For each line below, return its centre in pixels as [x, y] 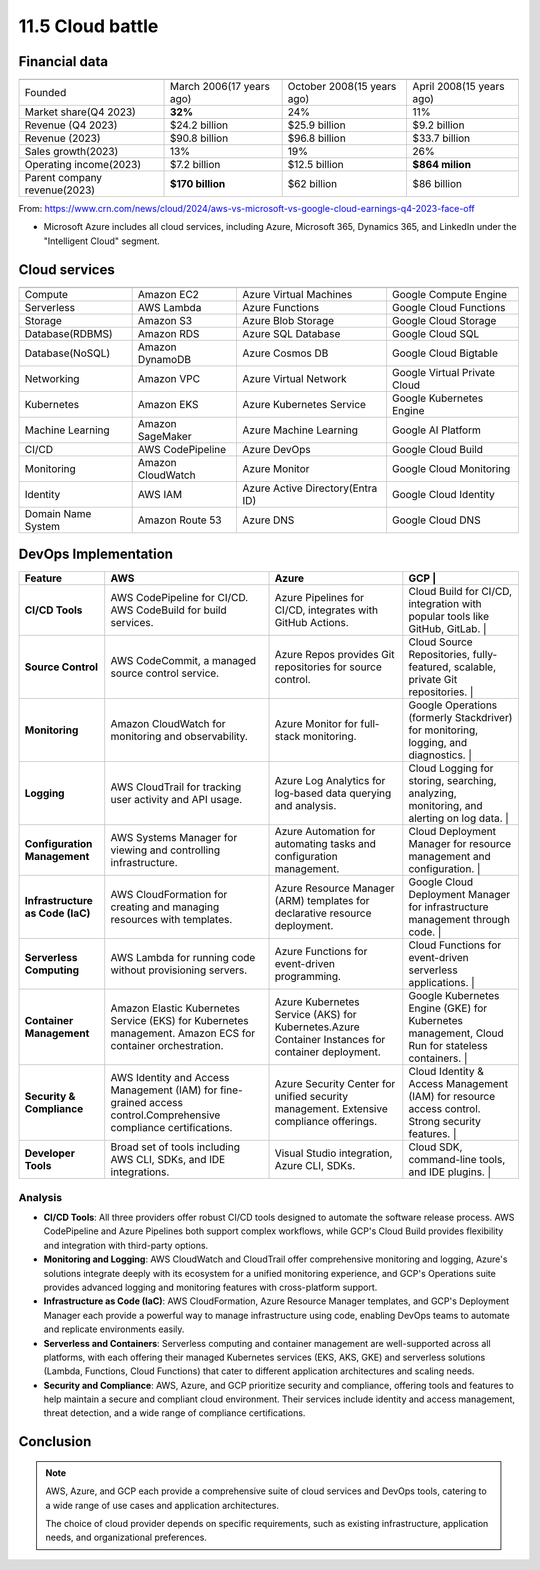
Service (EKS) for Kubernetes [179, 1021]
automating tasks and [325, 844]
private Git [433, 680]
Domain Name [58, 513]
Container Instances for [330, 1040]
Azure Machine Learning [300, 430]
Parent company [63, 178]
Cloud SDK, [435, 1147]
